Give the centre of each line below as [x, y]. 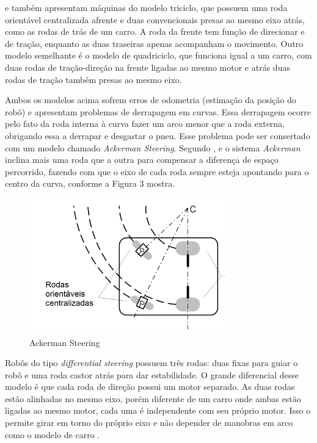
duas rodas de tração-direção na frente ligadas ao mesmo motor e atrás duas [148, 67]
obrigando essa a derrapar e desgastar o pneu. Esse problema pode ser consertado [158, 135]
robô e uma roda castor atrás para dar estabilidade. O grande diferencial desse [152, 374]
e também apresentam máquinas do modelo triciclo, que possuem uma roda [146, 7]
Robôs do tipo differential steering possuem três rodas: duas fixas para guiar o [151, 363]
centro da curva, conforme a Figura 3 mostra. [90, 183]
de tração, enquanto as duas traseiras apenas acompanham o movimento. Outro [154, 43]
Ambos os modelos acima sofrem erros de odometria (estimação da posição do [151, 100]
